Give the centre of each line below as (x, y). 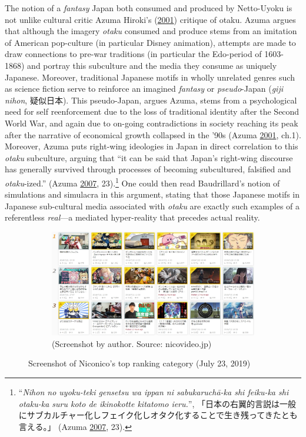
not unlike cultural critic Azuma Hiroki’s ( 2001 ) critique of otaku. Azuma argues (150, 19)
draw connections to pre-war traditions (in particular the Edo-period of (133, 54)
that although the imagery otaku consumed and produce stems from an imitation (151, 31)
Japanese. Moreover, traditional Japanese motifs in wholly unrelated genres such (150, 77)
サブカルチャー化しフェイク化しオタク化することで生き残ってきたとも (162, 415)
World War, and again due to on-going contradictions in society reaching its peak (152, 123)
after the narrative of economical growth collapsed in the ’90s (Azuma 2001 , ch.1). (153, 134)
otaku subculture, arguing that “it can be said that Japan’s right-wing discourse (149, 157)
